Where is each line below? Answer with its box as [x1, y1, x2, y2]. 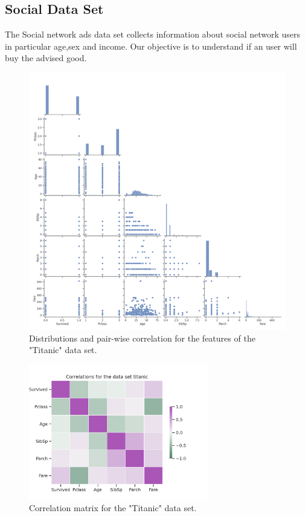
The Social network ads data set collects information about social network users [5, 28, 301, 41]
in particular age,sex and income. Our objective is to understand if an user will [5, 39, 297, 52]
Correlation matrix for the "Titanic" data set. [29, 501, 197, 514]
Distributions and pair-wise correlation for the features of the [29, 331, 255, 344]
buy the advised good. [5, 51, 87, 64]
